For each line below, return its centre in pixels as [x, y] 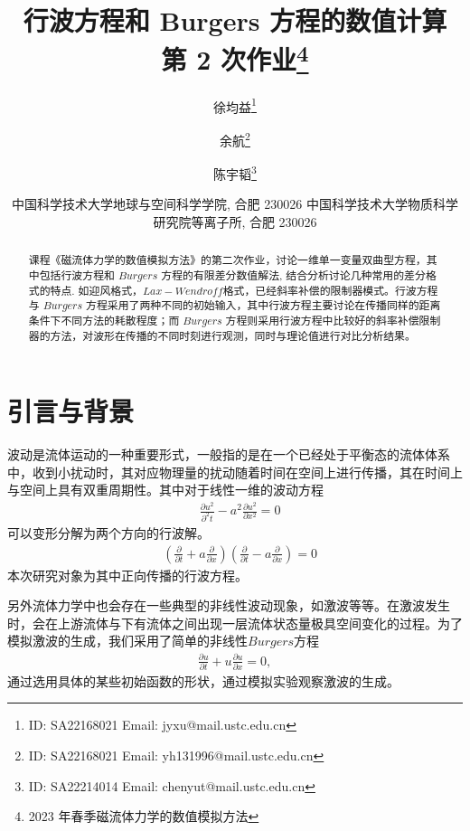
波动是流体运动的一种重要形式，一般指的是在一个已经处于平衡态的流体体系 [229, 454]
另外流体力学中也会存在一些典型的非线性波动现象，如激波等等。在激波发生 [229, 605]
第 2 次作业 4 [235, 57]
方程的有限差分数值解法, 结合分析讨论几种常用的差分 [293, 275]
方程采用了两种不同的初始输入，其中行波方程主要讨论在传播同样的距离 [263, 305]
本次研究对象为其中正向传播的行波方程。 [127, 575]
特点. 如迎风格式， [96, 290]
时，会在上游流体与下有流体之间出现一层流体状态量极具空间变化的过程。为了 [235, 623]
